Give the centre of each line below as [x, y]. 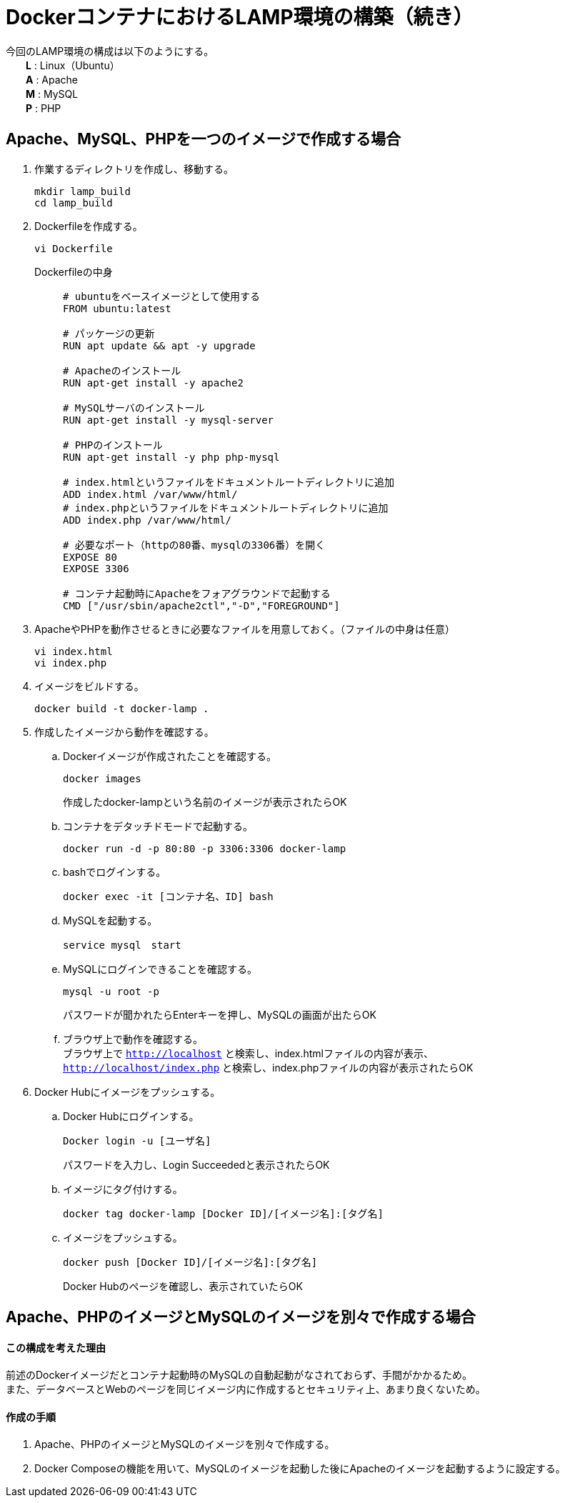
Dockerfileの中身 [74, 271]
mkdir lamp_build [82, 191]
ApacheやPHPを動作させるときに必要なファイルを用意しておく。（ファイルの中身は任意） [245, 629]
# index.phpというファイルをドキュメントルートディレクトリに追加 [226, 508]
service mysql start [122, 945]
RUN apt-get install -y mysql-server [169, 420]
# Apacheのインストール [122, 370]
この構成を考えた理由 [56, 1347]
